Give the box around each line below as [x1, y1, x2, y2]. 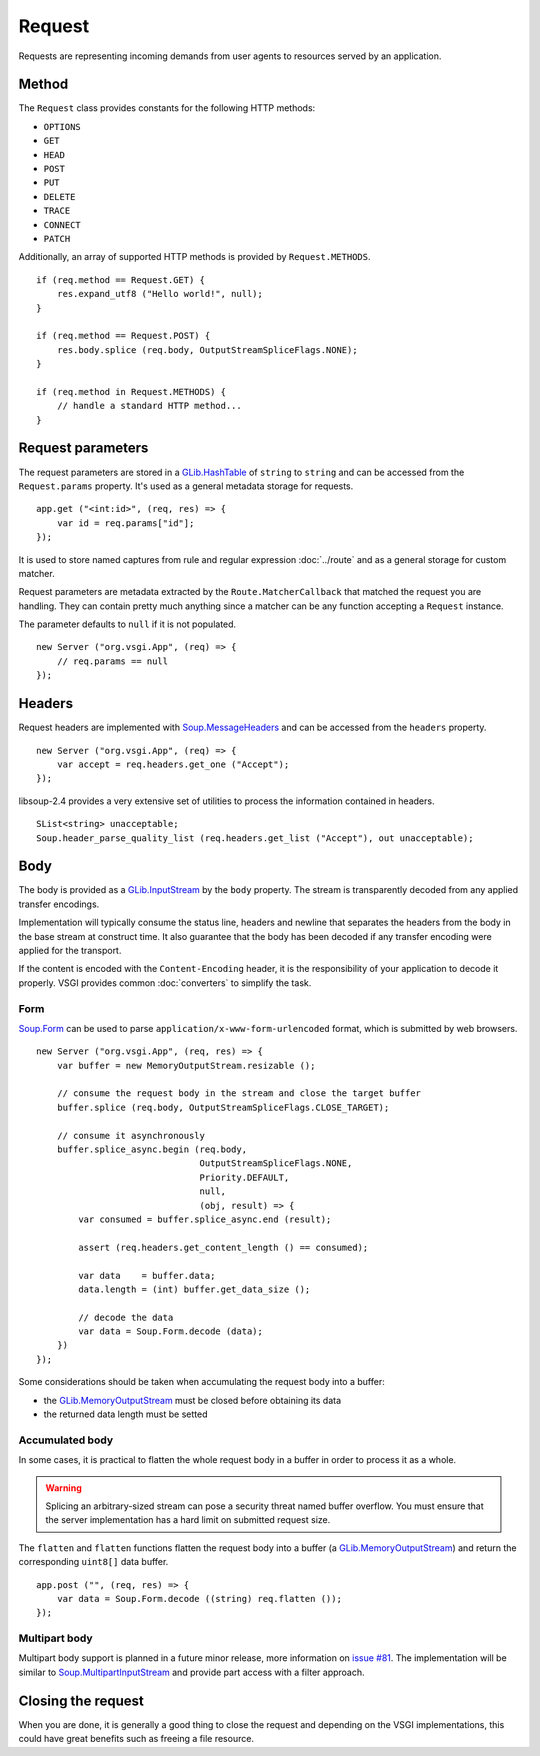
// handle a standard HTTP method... [56, 400, 242, 412]
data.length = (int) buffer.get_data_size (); [78, 1283, 311, 1295]
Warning [45, 1481, 82, 1494]
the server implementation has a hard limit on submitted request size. [45, 1514, 331, 1526]
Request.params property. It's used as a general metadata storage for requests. [18, 480, 354, 492]
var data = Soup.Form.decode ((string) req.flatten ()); [56, 1593, 342, 1604]
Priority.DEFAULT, [199, 1171, 290, 1183]
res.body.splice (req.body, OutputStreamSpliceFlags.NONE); [56, 344, 359, 355]
